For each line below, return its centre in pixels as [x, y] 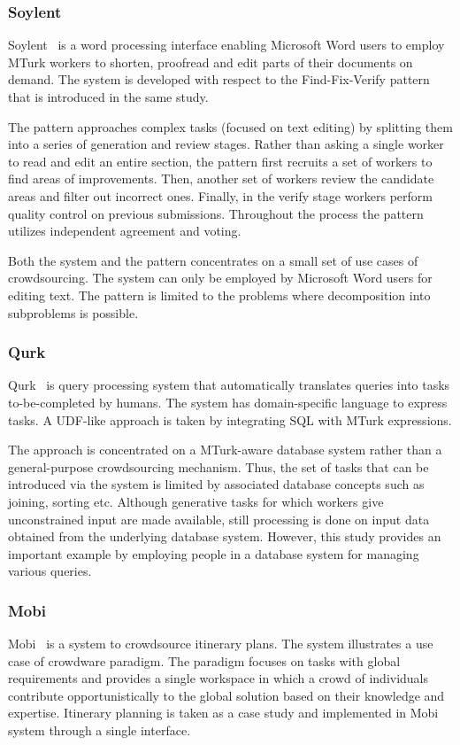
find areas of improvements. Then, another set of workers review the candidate [221, 178]
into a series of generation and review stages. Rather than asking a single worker [226, 144]
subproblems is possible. [73, 312]
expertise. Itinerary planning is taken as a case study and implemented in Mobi [223, 713]
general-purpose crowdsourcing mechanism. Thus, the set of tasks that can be [218, 466]
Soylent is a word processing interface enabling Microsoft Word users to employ [226, 45]
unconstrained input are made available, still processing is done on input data [219, 519]
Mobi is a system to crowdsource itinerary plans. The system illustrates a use [221, 644]
